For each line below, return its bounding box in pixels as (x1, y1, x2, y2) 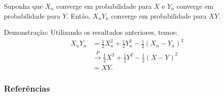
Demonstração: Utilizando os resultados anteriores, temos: (4, 27, 178, 37)
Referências (4, 82, 50, 94)
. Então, (67, 10, 90, 21)
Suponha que (4, 1, 43, 11)
